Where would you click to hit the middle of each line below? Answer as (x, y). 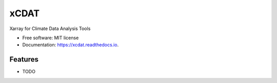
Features (24, 59)
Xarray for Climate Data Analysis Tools (50, 29)
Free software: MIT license (51, 38)
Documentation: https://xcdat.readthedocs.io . (71, 45)
